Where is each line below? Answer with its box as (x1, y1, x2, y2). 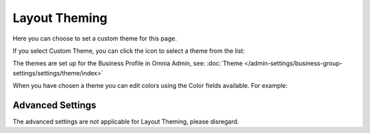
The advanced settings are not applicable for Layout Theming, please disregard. (12, 117, 239, 126)
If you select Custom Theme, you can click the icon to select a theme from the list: (12, 47, 245, 55)
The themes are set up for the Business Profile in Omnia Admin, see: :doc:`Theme (12, 59, 243, 68)
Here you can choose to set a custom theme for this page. (12, 34, 177, 43)
